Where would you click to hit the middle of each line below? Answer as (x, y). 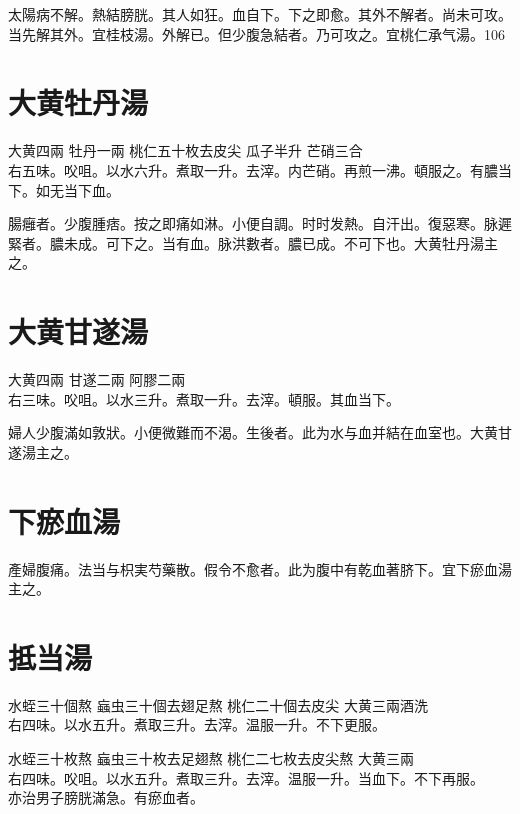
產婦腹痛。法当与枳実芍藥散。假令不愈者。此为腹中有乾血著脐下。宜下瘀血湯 (260, 568)
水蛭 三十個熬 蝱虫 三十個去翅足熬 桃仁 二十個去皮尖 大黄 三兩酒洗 (218, 704)
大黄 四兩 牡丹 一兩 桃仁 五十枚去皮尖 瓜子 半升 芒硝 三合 (185, 150)
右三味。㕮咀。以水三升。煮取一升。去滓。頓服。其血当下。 (204, 398)
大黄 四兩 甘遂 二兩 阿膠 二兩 (97, 379)
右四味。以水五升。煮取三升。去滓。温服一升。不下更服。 (197, 724)
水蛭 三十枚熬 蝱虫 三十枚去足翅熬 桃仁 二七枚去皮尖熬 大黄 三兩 (211, 758)
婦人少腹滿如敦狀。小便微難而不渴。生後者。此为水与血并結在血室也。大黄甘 (260, 432)
